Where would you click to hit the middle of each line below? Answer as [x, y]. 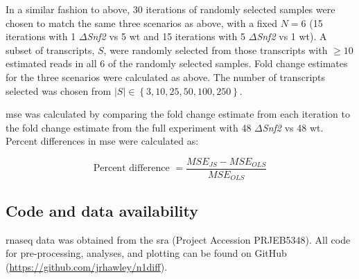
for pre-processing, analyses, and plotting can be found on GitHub [146, 253]
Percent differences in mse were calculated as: [102, 141]
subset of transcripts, [50, 49]
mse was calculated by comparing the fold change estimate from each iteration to [178, 114]
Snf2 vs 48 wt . [293, 127]
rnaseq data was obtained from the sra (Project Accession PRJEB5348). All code [178, 239]
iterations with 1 [41, 36]
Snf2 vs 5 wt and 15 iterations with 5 [166, 36]
